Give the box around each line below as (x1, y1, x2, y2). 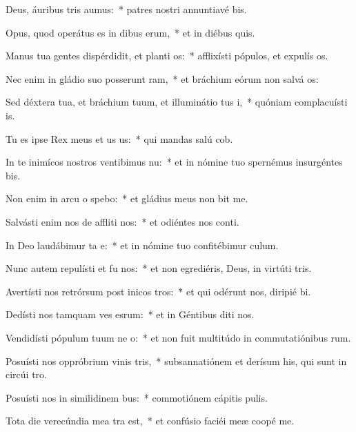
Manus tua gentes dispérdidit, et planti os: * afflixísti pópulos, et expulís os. (6, 48, 328, 63)
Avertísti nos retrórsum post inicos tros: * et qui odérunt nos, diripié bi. (6, 284, 311, 298)
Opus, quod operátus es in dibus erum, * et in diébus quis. (6, 25, 255, 39)
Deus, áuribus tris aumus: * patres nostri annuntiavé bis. (6, 2, 247, 16)
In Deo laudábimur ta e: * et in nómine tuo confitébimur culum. (6, 237, 279, 252)
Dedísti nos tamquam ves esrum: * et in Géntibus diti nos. (6, 307, 255, 322)
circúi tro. (6, 367, 47, 382)
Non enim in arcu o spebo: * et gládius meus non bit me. (6, 191, 248, 206)
